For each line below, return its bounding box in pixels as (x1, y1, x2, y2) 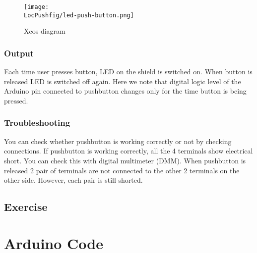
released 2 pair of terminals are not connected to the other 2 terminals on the (4, 165, 240, 175)
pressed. (4, 95, 28, 105)
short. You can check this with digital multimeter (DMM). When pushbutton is (4, 155, 246, 165)
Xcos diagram (24, 26, 65, 36)
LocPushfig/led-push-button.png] (24, 11, 134, 19)
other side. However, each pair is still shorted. (4, 175, 143, 185)
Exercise (4, 199, 48, 214)
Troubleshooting (4, 116, 70, 129)
